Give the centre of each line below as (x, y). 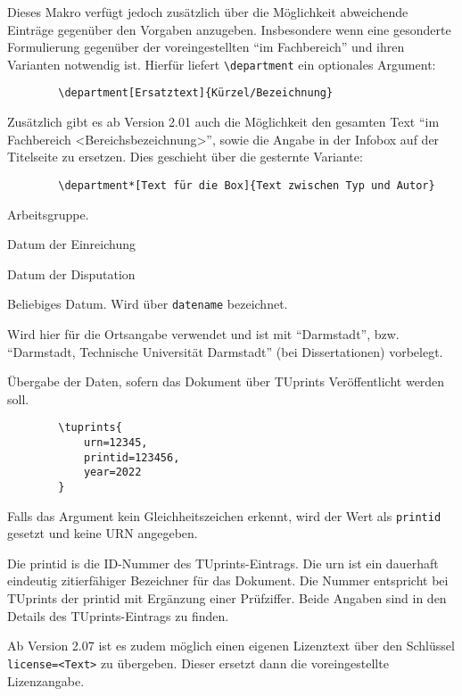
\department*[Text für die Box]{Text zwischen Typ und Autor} (247, 185)
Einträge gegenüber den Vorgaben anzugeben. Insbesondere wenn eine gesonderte (229, 29)
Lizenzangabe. (46, 680)
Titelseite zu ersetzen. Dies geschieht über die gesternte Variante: (185, 157)
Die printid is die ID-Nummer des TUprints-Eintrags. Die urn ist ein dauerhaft (223, 563)
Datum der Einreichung (71, 244)
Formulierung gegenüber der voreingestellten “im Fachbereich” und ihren (206, 47)
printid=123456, (132, 457)
